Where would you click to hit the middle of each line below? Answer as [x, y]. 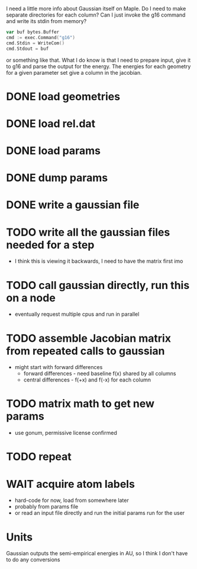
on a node [31, 298]
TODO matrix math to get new [80, 404]
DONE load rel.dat [51, 123]
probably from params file [46, 507]
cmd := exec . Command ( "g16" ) [41, 37]
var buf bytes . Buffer [33, 32]
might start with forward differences [59, 367]
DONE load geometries [63, 96]
